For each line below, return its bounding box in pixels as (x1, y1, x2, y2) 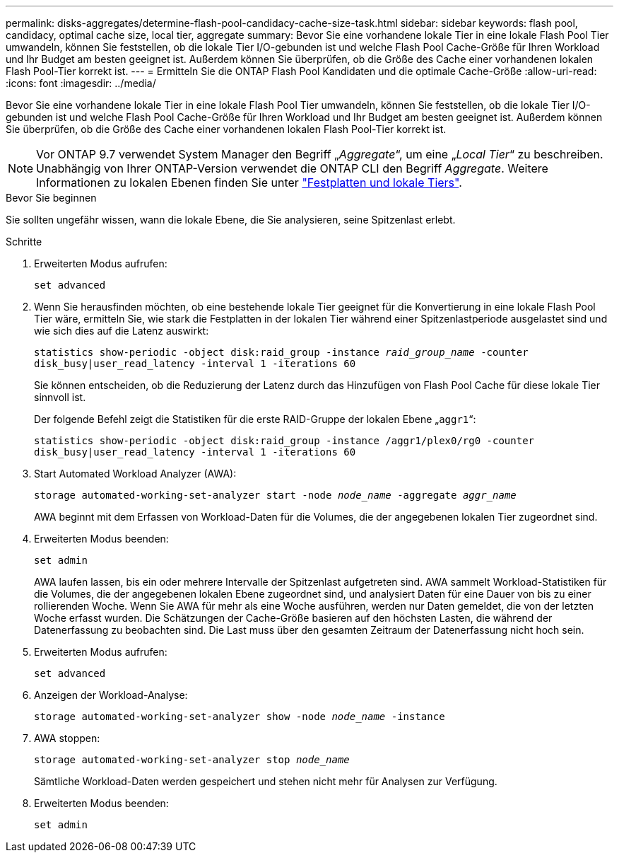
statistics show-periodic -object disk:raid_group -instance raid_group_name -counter (34, 347, 529, 358)
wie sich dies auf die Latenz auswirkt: (34, 325, 209, 337)
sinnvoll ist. (34, 391, 86, 403)
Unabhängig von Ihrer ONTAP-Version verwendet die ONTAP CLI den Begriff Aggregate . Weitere (36, 161, 548, 175)
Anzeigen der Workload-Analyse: (34, 689, 188, 701)
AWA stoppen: (34, 732, 100, 744)
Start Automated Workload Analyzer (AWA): (34, 468, 237, 480)
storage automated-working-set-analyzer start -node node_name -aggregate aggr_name (34, 489, 517, 501)
